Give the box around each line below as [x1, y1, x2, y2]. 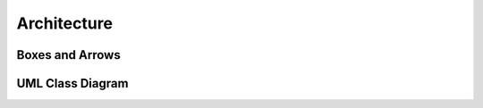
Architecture [16, 13, 114, 33]
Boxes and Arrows [16, 47, 121, 62]
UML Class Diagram [16, 76, 129, 91]
